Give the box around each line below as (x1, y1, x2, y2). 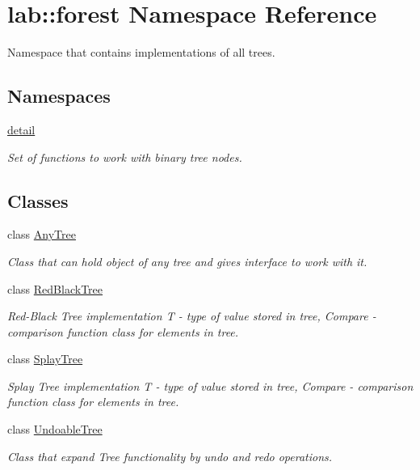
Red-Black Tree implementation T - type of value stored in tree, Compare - (7, 307, 376, 324)
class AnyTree (7, 226, 76, 243)
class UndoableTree (7, 421, 103, 438)
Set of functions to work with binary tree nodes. (7, 148, 242, 165)
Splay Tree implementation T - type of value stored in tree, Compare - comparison (7, 377, 414, 394)
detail (7, 121, 36, 138)
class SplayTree (7, 350, 83, 367)
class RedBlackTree (7, 280, 103, 297)
